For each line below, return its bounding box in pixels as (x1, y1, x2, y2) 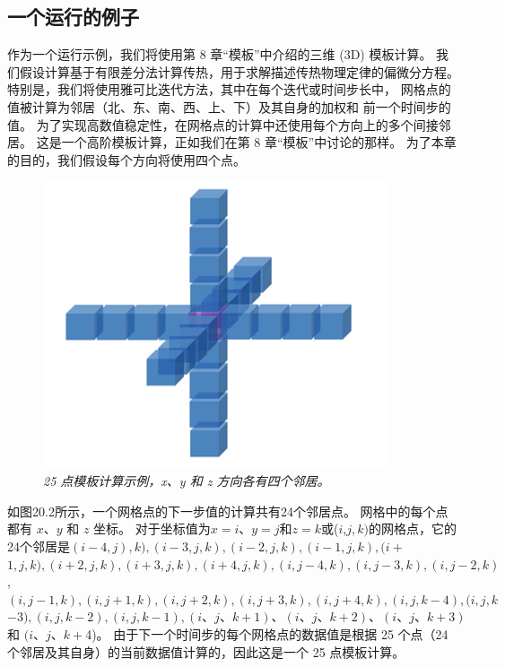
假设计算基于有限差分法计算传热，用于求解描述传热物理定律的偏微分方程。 (19, 62, 459, 81)
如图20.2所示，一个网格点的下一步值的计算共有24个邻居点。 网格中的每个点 (7, 501, 448, 520)
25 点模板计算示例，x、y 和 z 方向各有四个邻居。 (43, 472, 330, 490)
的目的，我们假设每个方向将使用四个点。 (7, 150, 246, 169)
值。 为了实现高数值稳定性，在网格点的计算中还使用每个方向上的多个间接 (7, 115, 439, 134)
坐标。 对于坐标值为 (93, 519, 211, 538)
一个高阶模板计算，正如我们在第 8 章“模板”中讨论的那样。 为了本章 (61, 133, 457, 152)
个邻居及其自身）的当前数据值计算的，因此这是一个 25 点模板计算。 (7, 642, 405, 661)
